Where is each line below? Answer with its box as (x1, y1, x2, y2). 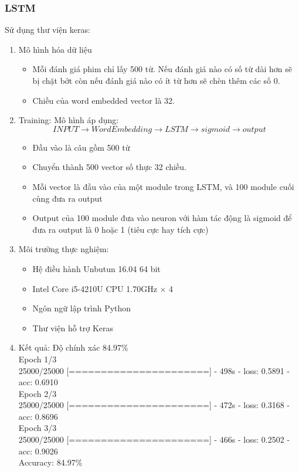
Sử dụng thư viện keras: (5, 23, 90, 36)
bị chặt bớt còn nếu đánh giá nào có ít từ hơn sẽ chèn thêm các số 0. (32, 74, 280, 86)
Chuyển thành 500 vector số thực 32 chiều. (32, 161, 186, 173)
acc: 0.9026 (18, 444, 58, 457)
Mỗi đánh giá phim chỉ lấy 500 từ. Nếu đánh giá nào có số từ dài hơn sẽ (32, 63, 292, 75)
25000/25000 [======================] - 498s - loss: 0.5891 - (18, 364, 290, 376)
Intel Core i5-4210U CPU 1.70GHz (32, 282, 157, 294)
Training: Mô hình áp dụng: (18, 114, 119, 126)
